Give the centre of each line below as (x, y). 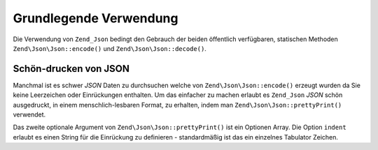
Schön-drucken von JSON (71, 69)
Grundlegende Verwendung (96, 18)
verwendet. (29, 114)
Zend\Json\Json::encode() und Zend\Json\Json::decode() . (110, 48)
